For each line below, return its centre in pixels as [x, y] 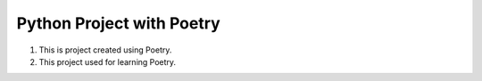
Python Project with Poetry [118, 23]
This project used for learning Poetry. [108, 61]
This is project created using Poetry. [105, 50]
